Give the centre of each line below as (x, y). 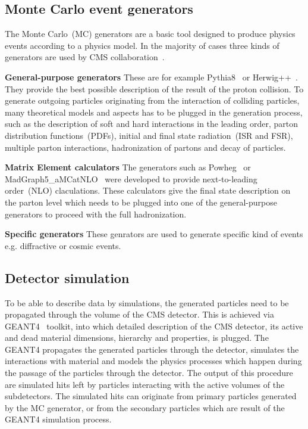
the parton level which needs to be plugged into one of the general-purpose (141, 202)
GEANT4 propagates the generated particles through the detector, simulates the (152, 349)
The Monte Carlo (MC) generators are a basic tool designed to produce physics (150, 34)
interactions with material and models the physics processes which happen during (153, 361)
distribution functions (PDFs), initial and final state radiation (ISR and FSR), (149, 135)
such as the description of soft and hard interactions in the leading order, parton (151, 124)
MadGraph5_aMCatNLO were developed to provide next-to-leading (131, 178)
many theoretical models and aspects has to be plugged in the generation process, (154, 112)
